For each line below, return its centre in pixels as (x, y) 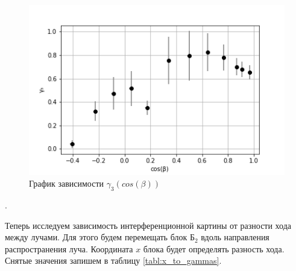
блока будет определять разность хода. (214, 248)
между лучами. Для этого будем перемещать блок (96, 237)
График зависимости (67, 183)
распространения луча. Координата (69, 248)
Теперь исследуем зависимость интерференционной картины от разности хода (148, 225)
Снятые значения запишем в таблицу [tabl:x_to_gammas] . (113, 260)
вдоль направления (235, 237)
